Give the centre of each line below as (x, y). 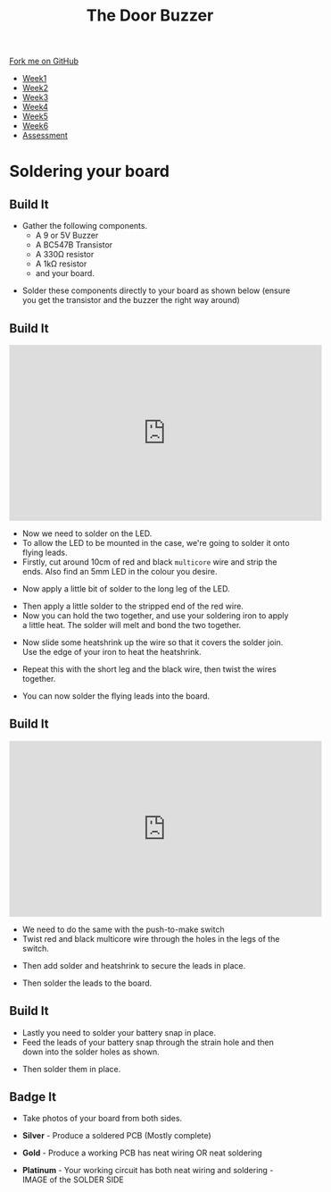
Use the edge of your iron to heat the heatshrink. (112, 652)
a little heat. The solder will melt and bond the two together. (132, 625)
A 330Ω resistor (65, 255)
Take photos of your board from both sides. (102, 1119)
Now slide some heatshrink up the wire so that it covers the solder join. (153, 642)
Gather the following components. (85, 226)
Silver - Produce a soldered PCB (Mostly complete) (116, 1136)
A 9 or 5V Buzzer (67, 235)
